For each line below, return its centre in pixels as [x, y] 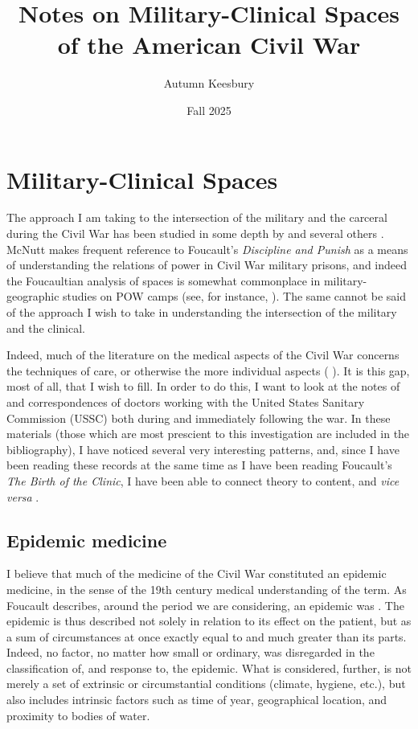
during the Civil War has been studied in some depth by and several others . [195, 233]
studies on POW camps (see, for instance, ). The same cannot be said [234, 296]
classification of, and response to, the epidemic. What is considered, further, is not [209, 668]
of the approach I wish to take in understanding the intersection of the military [202, 312]
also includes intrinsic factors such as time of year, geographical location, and [197, 700]
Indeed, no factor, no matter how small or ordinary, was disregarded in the [191, 652]
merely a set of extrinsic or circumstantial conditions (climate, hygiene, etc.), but [206, 684]
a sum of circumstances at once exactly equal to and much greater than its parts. [207, 636]
